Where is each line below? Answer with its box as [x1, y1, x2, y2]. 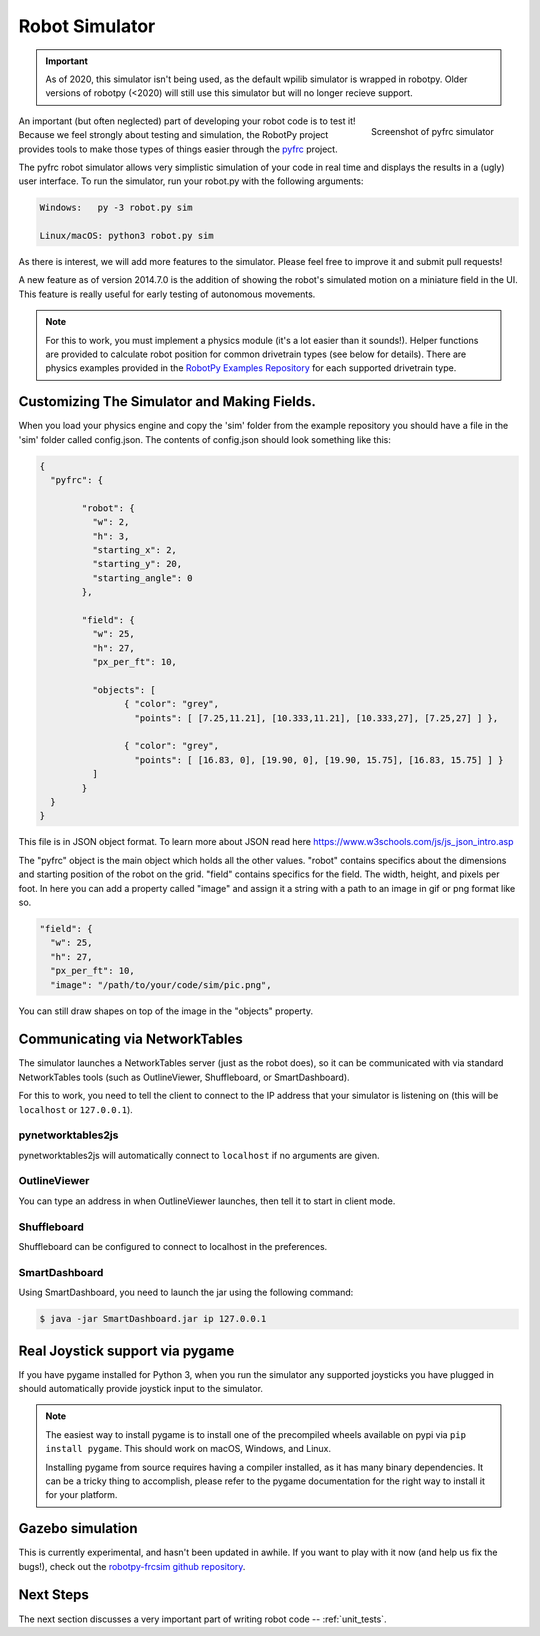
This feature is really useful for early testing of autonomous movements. [18, 288, 316, 300]
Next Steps [18, 1586, 89, 1604]
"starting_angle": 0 [91, 572, 194, 584]
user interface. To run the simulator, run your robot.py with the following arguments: [18, 175, 364, 187]
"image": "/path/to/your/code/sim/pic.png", [50, 979, 272, 990]
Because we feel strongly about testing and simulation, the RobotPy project [18, 129, 329, 141]
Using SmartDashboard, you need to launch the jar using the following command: [18, 1286, 354, 1299]
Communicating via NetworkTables [18, 1031, 244, 1048]
